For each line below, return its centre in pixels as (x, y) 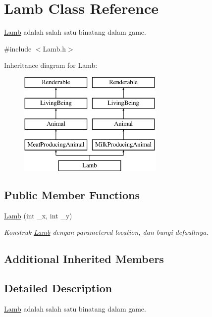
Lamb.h (54, 48)
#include (18, 48)
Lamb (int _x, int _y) (38, 215)
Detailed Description (58, 288)
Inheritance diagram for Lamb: (51, 65)
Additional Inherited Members (84, 259)
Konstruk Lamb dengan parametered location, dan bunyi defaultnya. (106, 232)
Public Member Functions (72, 194)
